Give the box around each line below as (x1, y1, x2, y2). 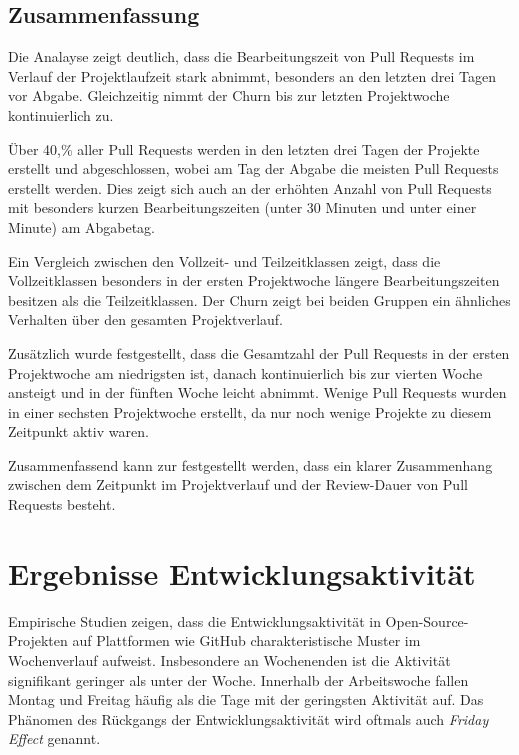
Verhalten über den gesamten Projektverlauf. (8, 309, 284, 330)
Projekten (8, 630, 68, 651)
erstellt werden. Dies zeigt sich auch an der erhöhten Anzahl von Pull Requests (8, 177, 492, 198)
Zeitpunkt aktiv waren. (8, 421, 149, 442)
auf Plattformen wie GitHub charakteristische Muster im (72, 630, 421, 651)
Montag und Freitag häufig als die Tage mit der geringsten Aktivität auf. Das (8, 689, 484, 710)
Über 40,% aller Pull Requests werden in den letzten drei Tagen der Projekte (8, 138, 480, 159)
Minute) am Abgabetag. (8, 216, 156, 237)
